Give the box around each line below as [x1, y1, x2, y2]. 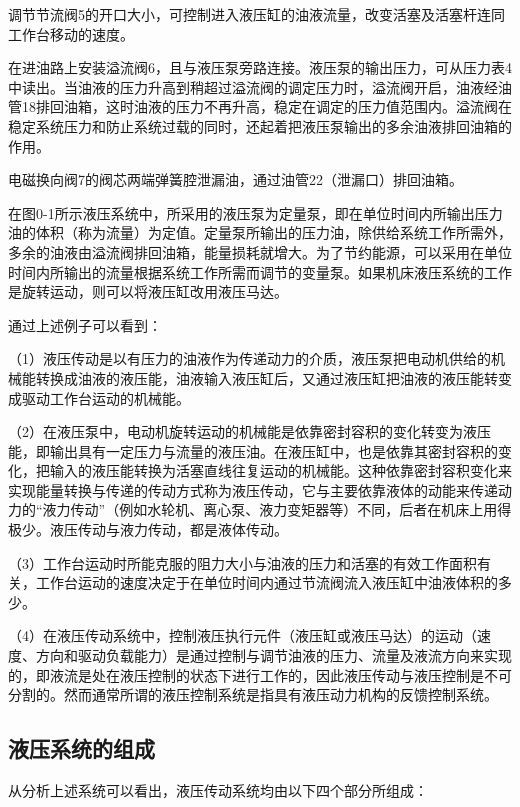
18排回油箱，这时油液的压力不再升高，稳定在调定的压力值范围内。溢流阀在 [21, 96, 512, 117]
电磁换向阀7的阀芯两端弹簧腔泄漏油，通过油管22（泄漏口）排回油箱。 [8, 169, 463, 190]
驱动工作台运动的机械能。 [21, 387, 190, 408]
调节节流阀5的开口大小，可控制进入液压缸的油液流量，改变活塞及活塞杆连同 [8, 4, 505, 24]
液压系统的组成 [8, 733, 155, 764]
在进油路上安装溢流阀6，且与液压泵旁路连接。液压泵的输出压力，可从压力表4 [8, 57, 512, 78]
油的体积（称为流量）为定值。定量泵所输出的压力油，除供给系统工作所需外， [8, 222, 512, 243]
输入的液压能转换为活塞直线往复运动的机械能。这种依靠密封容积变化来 [49, 460, 512, 481]
